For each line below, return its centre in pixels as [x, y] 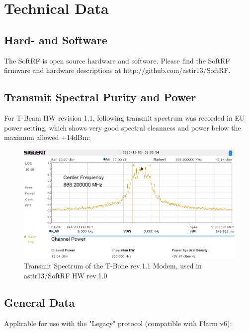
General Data [40, 302]
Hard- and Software [56, 39]
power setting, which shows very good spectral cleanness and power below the [123, 127]
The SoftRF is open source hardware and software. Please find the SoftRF [117, 60]
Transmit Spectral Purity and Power [100, 97]
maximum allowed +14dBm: [47, 137]
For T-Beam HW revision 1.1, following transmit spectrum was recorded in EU [124, 117]
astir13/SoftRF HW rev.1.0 [66, 275]
